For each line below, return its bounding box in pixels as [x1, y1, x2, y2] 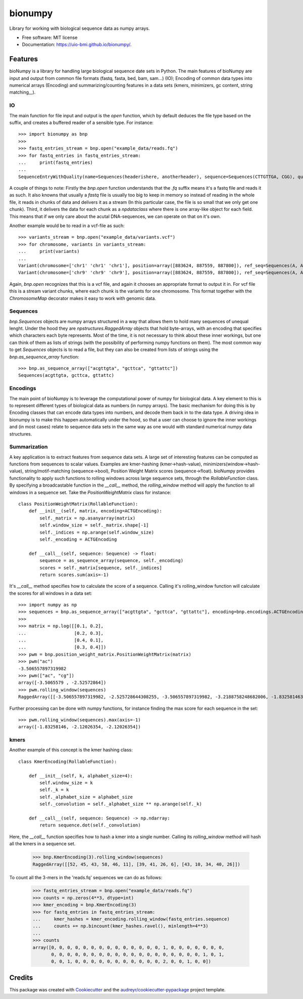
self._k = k [39, 787, 69, 793]
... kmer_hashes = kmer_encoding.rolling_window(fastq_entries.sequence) [32, 916, 230, 922]
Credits [9, 973, 33, 982]
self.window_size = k [39, 780, 93, 786]
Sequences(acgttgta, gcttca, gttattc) [18, 372, 115, 378]
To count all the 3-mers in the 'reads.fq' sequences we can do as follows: [9, 874, 163, 880]
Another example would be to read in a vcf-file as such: [9, 223, 125, 229]
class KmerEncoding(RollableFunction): [18, 759, 117, 764]
